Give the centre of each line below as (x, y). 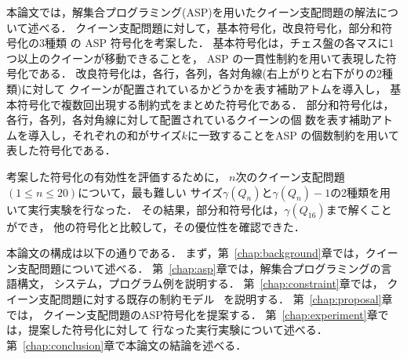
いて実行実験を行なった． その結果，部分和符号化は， (145, 209)
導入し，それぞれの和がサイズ (105, 134)
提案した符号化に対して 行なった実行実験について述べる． (178, 330)
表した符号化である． (61, 150)
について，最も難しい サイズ (151, 192)
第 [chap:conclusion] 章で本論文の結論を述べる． (127, 344)
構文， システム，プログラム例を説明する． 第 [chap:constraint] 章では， (200, 283)
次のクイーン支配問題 (290, 176)
